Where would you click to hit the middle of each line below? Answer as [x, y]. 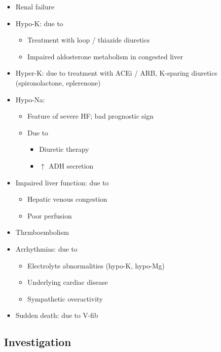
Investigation [38, 342]
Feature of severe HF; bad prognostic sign [91, 116]
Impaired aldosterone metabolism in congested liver [105, 56]
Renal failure [35, 6]
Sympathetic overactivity [65, 298]
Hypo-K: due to [39, 23]
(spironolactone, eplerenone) [58, 82]
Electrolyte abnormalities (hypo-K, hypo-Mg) [96, 265]
